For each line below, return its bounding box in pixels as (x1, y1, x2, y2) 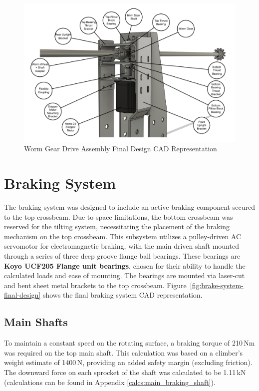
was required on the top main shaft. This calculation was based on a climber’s (4, 347, 243, 358)
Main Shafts (4, 314, 68, 330)
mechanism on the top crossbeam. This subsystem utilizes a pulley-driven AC (4, 231, 242, 241)
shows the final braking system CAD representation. (42, 290, 203, 300)
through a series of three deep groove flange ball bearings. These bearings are (4, 251, 241, 261)
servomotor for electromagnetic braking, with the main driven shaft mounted (4, 241, 239, 251)
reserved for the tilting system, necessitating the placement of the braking (4, 221, 230, 232)
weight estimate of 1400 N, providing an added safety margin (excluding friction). (4, 357, 253, 368)
